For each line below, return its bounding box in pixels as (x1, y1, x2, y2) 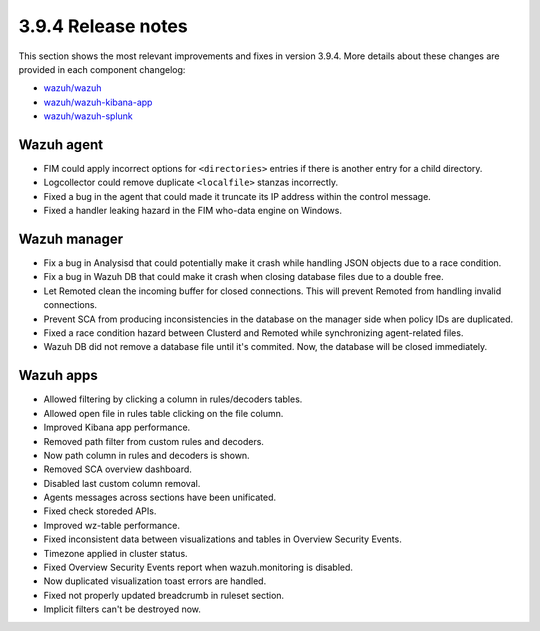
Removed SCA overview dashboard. (43, 463, 192, 475)
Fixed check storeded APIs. (43, 505, 157, 517)
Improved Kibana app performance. (43, 421, 191, 434)
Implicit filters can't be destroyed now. (43, 603, 202, 615)
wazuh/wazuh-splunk (43, 110, 134, 122)
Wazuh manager (18, 231, 124, 247)
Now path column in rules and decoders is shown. (43, 449, 250, 461)
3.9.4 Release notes (18, 15, 189, 37)
